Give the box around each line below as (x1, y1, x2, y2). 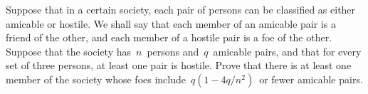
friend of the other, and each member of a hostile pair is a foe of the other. (6, 30, 332, 45)
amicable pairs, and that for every (213, 43, 362, 58)
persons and (147, 43, 199, 58)
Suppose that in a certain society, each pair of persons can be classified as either (6, 2, 356, 16)
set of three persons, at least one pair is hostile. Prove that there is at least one (6, 58, 352, 73)
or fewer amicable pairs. (259, 71, 363, 86)
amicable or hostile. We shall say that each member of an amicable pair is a (6, 16, 336, 31)
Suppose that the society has (6, 43, 132, 58)
